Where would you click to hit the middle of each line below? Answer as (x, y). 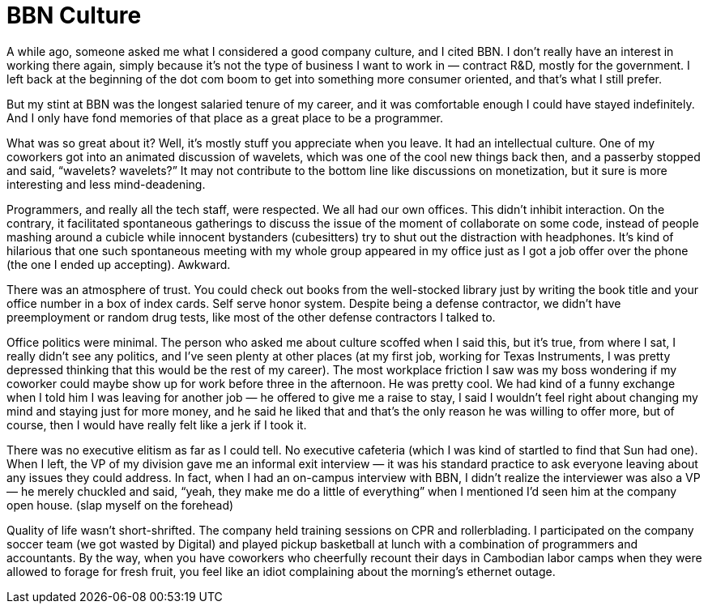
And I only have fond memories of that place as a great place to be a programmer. (225, 117)
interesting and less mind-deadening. (106, 184)
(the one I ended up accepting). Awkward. (119, 264)
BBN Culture (74, 15)
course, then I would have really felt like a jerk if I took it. (157, 424)
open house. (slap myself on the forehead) (120, 505)
